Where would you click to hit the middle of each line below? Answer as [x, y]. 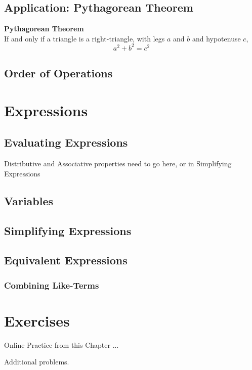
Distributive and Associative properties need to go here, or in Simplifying [118, 164]
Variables [29, 200]
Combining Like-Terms [52, 285]
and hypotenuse [216, 38]
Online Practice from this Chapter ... [61, 344]
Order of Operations [58, 73]
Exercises [37, 320]
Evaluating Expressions [66, 142]
